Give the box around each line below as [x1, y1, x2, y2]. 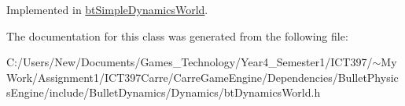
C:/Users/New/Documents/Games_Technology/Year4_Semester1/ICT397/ [6, 54, 373, 70]
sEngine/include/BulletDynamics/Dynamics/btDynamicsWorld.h [6, 84, 321, 101]
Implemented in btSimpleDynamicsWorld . [6, 2, 208, 17]
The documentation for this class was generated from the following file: [6, 27, 348, 44]
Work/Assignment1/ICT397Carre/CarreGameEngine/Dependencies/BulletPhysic [6, 69, 399, 85]
